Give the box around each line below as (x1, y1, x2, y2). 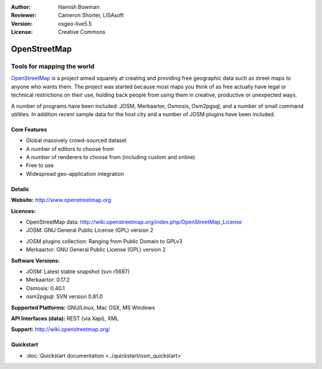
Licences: (11, 207, 36, 215)
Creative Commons (58, 29, 106, 36)
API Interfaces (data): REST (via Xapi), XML (11, 315, 119, 322)
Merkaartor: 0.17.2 (26, 276, 70, 283)
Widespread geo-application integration (26, 170, 125, 177)
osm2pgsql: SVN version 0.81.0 (26, 293, 103, 300)
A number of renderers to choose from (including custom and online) (26, 154, 196, 161)
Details (11, 185, 29, 193)
